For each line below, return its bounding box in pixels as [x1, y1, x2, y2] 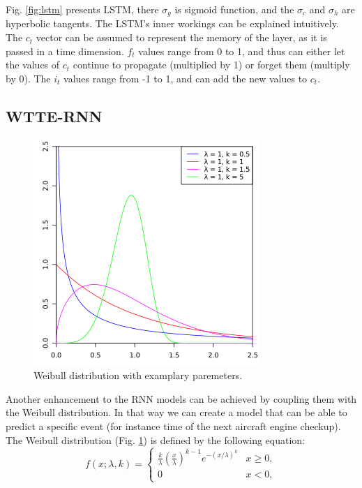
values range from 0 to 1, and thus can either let [138, 43, 345, 58]
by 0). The [6, 71, 51, 85]
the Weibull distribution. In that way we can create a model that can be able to [6, 405, 347, 420]
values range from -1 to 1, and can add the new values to [63, 71, 308, 85]
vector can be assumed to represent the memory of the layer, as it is [36, 30, 327, 45]
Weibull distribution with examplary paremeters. [33, 368, 243, 383]
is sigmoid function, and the [174, 2, 294, 16]
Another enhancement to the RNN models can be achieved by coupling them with [6, 391, 357, 406]
